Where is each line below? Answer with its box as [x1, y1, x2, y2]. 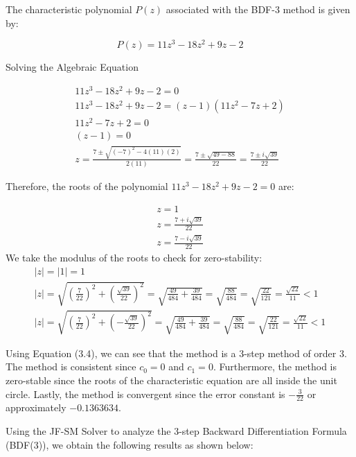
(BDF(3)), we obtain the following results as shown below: [6, 437, 253, 451]
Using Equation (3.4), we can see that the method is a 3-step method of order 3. [6, 345, 347, 360]
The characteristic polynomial [6, 2, 132, 16]
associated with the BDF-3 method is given [166, 2, 350, 16]
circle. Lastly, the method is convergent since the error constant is [6, 386, 285, 401]
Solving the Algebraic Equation [6, 60, 139, 74]
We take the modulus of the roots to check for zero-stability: [6, 250, 262, 264]
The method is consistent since [6, 359, 136, 374]
